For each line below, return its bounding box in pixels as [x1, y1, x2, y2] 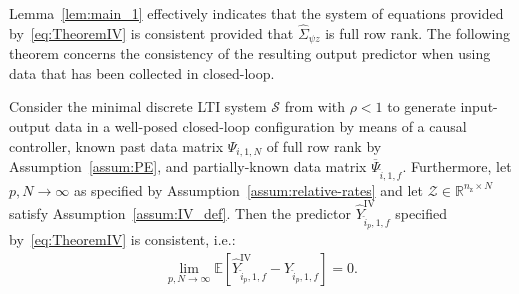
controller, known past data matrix [9, 135, 224, 156]
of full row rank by [266, 135, 382, 156]
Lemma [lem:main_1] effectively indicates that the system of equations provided [9, 3, 504, 23]
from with [284, 96, 346, 117]
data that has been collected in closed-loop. [9, 62, 275, 83]
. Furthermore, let [402, 156, 512, 177]
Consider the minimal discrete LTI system [9, 96, 267, 117]
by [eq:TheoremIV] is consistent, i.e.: [9, 229, 236, 250]
